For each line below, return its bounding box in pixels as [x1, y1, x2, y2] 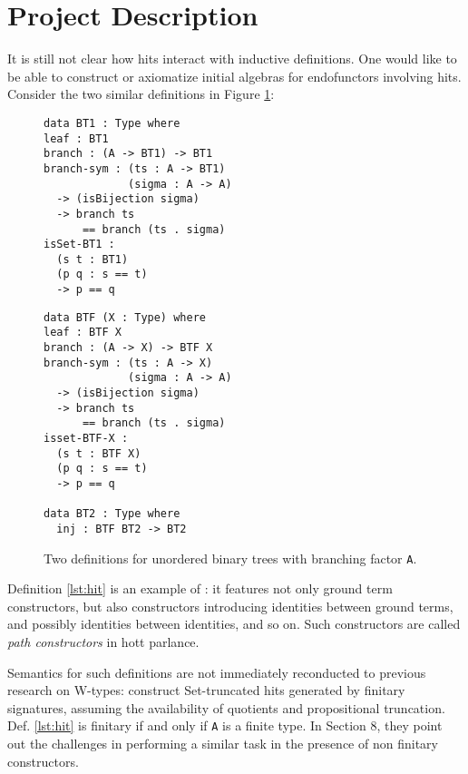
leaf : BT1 [44, 132, 109, 145]
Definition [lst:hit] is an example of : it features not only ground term [7, 579, 393, 598]
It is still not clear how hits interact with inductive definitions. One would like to [7, 49, 457, 68]
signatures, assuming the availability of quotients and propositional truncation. [7, 698, 445, 717]
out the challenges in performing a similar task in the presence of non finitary [7, 734, 438, 753]
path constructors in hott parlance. [7, 632, 200, 652]
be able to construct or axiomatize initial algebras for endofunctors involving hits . [7, 66, 462, 85]
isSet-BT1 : [44, 238, 115, 251]
